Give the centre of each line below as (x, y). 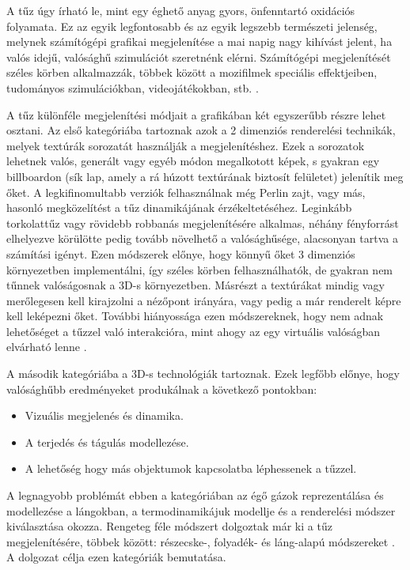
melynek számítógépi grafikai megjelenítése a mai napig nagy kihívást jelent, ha (199, 42)
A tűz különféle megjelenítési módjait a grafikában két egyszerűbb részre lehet (196, 114)
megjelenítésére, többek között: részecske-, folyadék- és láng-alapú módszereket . (201, 541)
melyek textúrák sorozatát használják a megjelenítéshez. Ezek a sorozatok (186, 145)
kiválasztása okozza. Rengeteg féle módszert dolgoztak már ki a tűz (169, 526)
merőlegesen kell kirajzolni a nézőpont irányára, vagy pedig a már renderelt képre (204, 300)
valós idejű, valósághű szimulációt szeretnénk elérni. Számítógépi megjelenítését (199, 57)
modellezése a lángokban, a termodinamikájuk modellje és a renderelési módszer (201, 510)
